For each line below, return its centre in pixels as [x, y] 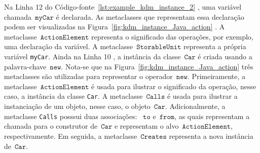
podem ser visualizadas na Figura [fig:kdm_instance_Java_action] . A [115, 27]
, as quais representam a [212, 116]
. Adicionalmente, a [195, 106]
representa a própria [215, 46]
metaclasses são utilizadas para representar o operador [88, 76]
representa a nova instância [211, 136]
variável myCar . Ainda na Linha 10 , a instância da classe [92, 56]
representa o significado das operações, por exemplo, [172, 36]
